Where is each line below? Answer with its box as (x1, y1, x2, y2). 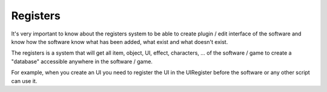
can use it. (11, 77, 38, 84)
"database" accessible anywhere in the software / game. (11, 58, 153, 65)
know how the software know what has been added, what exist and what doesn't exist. (11, 38, 228, 45)
